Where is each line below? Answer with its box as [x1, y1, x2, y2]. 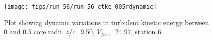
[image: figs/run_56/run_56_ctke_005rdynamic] [4, 3, 157, 10]
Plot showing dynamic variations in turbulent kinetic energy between [4, 17, 209, 27]
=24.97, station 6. [110, 27, 163, 37]
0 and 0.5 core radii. [4, 27, 64, 37]
